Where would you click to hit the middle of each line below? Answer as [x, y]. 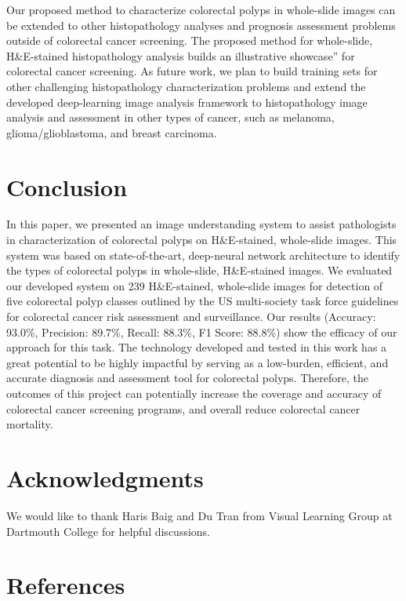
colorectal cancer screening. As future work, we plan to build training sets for [192, 71]
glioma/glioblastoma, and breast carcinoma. [112, 132]
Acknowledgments [105, 477]
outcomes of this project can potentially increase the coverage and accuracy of [194, 393]
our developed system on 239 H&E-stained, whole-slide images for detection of [195, 285]
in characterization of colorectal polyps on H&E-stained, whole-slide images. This [202, 240]
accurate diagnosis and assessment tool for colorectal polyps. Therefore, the [187, 378]
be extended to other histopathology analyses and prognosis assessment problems [201, 25]
